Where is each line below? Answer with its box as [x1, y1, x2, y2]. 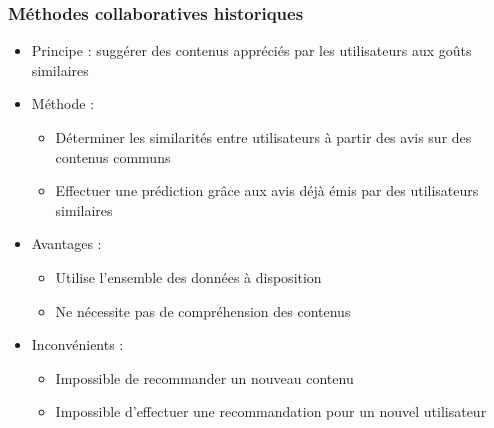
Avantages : [31, 233, 102, 254]
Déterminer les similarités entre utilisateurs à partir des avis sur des [55, 127, 472, 147]
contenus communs [55, 146, 171, 167]
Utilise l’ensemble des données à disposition [55, 266, 322, 287]
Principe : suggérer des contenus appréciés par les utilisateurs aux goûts [31, 40, 472, 61]
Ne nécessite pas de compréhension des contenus [55, 300, 351, 321]
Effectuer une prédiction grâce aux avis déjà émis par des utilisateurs [55, 180, 479, 201]
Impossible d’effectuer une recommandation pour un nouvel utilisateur [55, 401, 487, 422]
